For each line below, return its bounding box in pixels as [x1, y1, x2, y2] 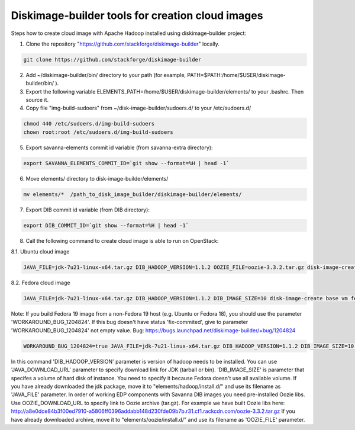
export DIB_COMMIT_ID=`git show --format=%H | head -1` [23, 222, 189, 229]
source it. [25, 97, 49, 104]
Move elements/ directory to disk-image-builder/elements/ [25, 175, 169, 182]
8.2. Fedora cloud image [11, 279, 70, 287]
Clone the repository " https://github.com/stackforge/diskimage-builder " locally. [25, 40, 220, 47]
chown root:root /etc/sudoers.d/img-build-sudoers [23, 129, 174, 136]
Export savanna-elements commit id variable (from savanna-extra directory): [25, 144, 213, 151]
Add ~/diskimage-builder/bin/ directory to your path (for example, [25, 71, 186, 78]
